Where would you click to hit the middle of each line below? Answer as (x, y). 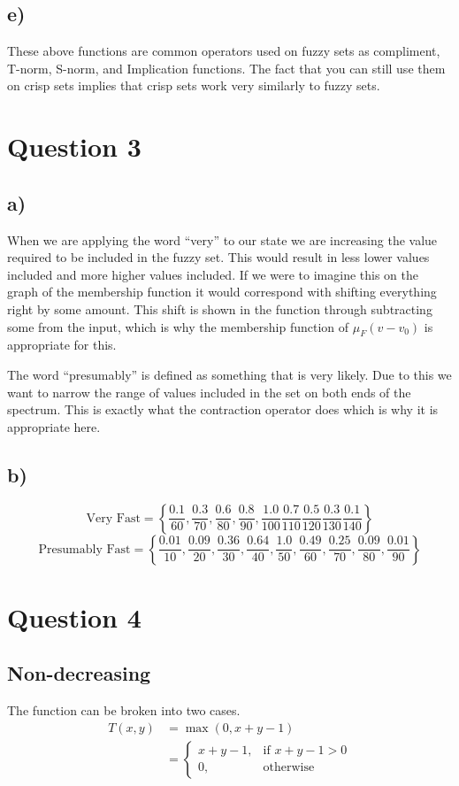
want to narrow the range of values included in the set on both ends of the (209, 392)
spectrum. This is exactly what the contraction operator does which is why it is (223, 409)
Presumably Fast (84, 549)
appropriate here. (54, 426)
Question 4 (74, 616)
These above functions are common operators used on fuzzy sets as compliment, (224, 51)
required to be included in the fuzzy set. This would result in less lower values (218, 257)
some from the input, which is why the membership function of (178, 326)
